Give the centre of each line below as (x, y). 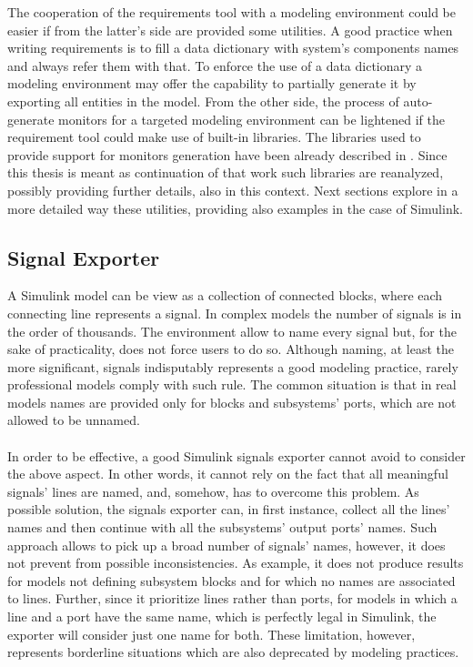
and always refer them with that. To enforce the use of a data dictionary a (215, 65)
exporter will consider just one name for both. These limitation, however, (211, 634)
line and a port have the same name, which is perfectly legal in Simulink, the (222, 616)
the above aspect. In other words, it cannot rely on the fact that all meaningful (228, 474)
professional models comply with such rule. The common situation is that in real (232, 384)
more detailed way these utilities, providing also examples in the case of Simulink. (235, 208)
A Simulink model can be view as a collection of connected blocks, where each (225, 295)
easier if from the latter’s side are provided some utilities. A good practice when (230, 30)
